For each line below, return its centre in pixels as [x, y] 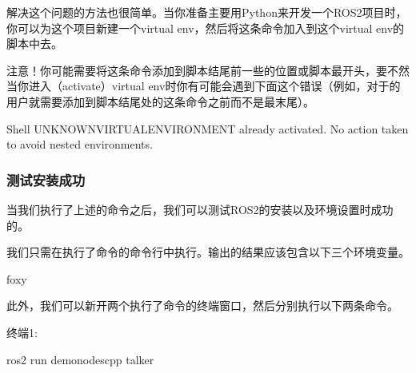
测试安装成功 [46, 179]
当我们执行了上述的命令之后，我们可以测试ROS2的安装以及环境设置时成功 [200, 209]
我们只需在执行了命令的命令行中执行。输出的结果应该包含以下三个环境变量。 [208, 252]
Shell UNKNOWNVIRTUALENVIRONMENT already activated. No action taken [208, 128]
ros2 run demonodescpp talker [80, 359]
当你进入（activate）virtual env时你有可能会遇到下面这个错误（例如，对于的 [204, 86]
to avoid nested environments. [80, 144]
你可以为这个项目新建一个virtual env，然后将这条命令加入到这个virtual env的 [206, 28]
